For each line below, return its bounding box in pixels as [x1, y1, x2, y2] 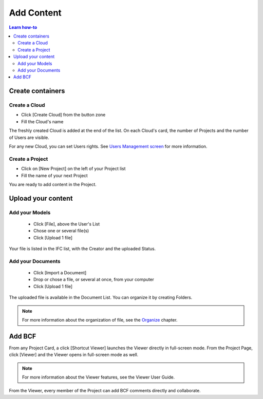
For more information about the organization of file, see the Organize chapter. [22, 317, 178, 323]
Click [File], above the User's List [33, 221, 100, 227]
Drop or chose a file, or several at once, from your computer [33, 277, 154, 283]
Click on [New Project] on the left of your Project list [21, 166, 126, 171]
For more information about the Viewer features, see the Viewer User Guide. [22, 374, 175, 380]
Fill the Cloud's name [21, 118, 64, 124]
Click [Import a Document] [33, 270, 87, 276]
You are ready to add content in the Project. [9, 181, 97, 187]
